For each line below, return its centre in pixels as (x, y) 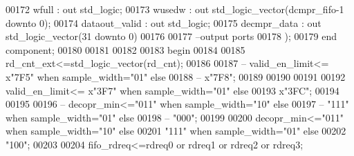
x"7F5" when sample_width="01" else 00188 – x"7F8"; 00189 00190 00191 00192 (176, 76)
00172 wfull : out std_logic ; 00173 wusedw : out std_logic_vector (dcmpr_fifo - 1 (175, 9)
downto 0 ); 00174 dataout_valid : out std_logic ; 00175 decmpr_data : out (164, 22)
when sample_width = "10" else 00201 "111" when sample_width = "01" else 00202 (176, 131)
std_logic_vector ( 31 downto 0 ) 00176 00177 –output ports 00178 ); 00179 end (171, 36)
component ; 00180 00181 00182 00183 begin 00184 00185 (125, 49)
